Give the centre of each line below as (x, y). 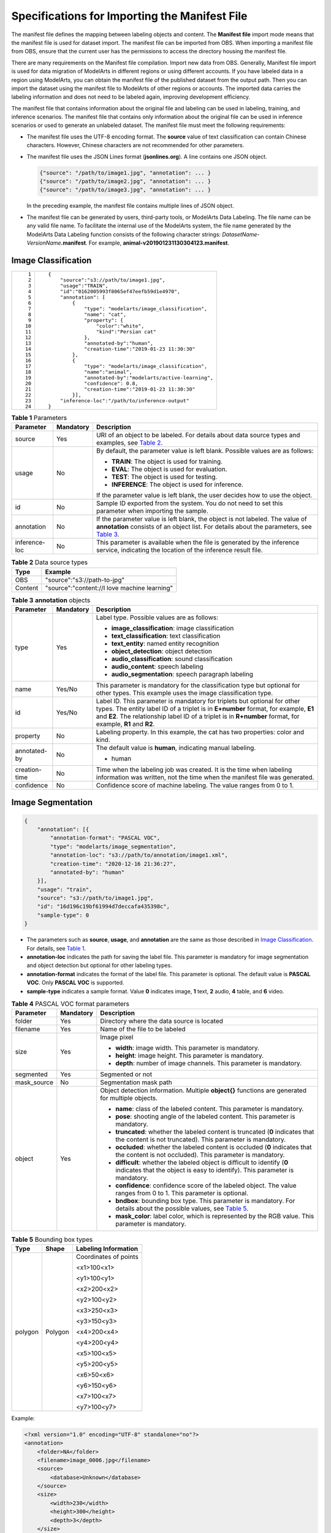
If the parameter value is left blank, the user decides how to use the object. (204, 495)
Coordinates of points (107, 1256)
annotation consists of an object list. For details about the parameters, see (204, 527)
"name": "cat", (105, 314)
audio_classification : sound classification (172, 659)
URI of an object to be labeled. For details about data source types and (198, 435)
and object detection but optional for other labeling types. (100, 965)
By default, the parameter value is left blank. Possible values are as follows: (205, 451)
